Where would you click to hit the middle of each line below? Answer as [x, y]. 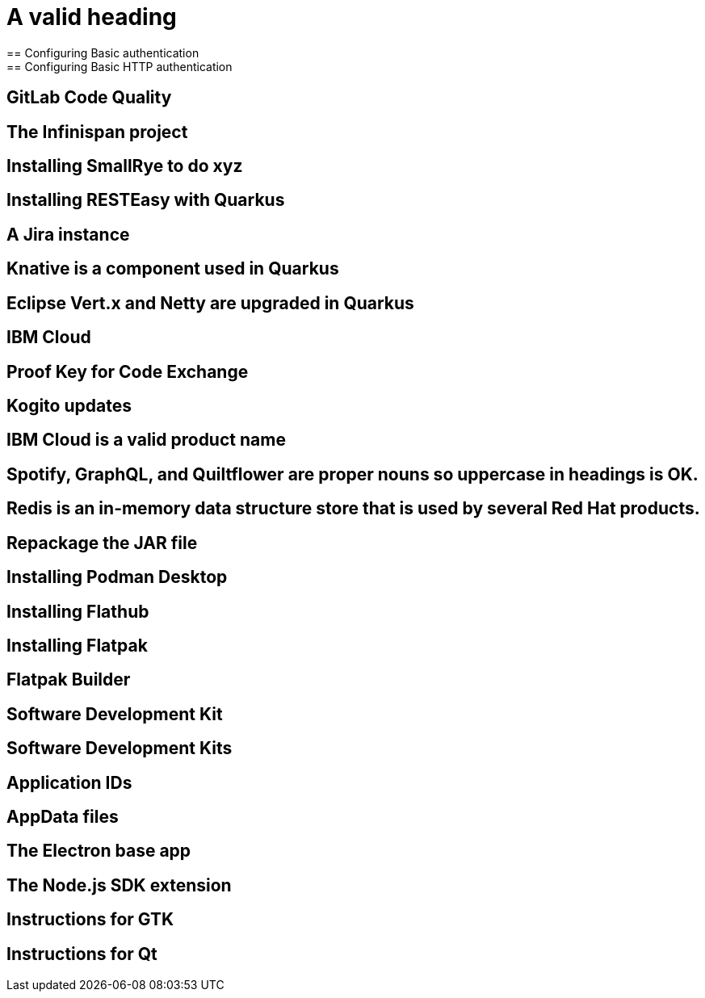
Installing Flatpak [77, 645]
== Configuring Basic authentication [103, 52]
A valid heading [92, 17]
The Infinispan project [97, 132]
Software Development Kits [120, 748]
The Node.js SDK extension [119, 885]
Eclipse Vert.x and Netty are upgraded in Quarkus [210, 303]
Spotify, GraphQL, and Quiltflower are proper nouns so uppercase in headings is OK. [352, 474]
